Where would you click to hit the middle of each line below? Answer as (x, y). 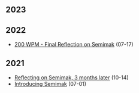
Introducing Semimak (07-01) (50, 84)
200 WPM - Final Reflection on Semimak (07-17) (74, 45)
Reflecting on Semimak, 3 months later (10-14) (72, 77)
